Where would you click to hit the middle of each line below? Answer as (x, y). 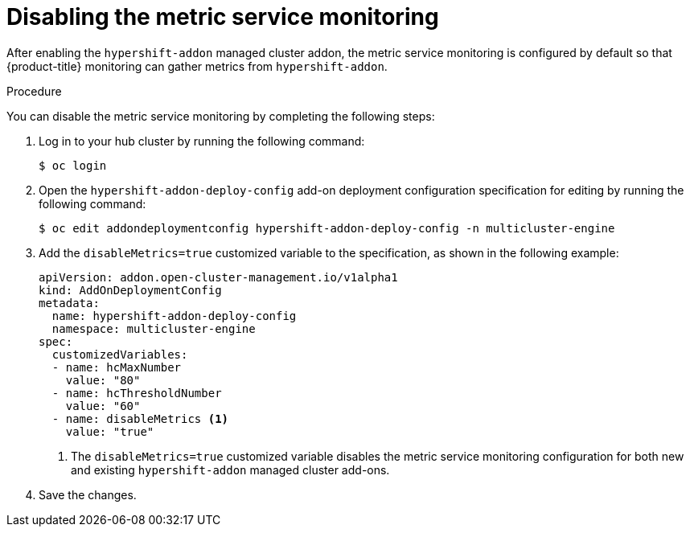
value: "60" (103, 406)
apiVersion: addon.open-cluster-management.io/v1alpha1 (218, 277)
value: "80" (103, 380)
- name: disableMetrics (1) (140, 418)
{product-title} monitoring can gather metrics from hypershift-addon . (197, 66)
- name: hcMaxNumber (117, 367)
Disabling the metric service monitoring (223, 17)
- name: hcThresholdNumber (137, 393)
